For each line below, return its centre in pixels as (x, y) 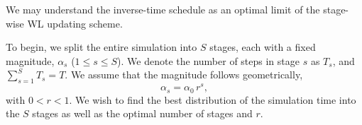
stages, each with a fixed (263, 47)
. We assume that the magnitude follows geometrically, (184, 75)
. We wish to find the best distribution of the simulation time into (213, 99)
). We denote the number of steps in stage (208, 60)
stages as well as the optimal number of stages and (142, 113)
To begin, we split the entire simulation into (102, 47)
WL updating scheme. (75, 23)
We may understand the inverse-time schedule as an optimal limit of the (163, 9)
